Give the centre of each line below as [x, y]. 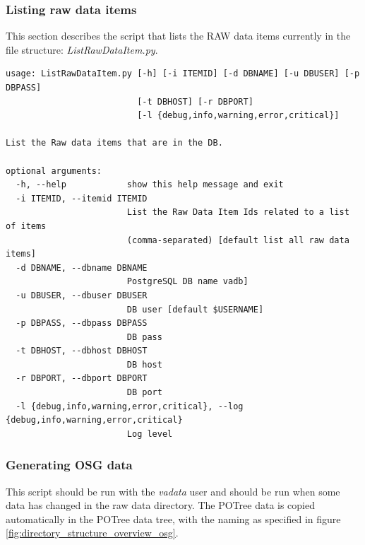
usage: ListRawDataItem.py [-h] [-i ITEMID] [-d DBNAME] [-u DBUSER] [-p [183, 74]
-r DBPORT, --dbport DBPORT [82, 379]
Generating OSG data [69, 465]
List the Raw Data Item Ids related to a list [238, 212]
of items [26, 226]
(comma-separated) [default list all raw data [238, 240]
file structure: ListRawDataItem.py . [82, 49]
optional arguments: [54, 171]
